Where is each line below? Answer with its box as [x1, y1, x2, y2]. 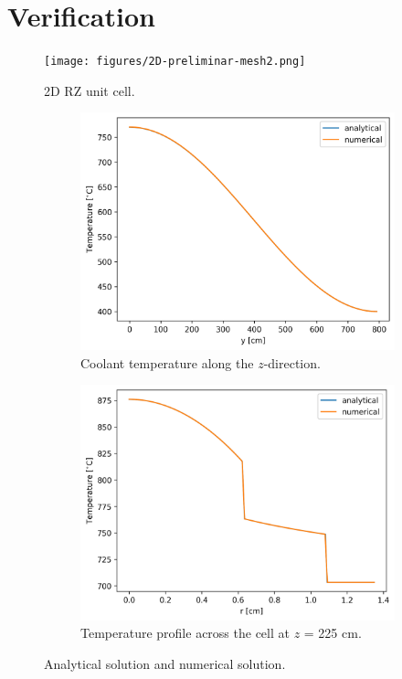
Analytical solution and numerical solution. [44, 653, 286, 673]
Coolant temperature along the [80, 353, 254, 372]
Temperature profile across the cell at [80, 623, 290, 642]
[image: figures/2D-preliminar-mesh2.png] [44, 55, 306, 69]
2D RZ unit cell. [44, 80, 135, 100]
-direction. [263, 353, 321, 372]
